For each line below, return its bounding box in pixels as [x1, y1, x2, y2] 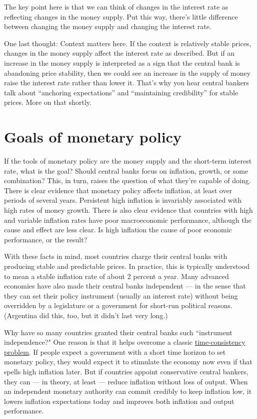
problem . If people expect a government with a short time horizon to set [4, 346, 226, 357]
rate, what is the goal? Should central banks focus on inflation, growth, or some [4, 165, 248, 176]
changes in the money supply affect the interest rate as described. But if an [4, 48, 235, 58]
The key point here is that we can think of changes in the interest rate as [4, 2, 228, 12]
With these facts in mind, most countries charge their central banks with [4, 251, 227, 261]
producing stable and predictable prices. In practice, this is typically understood [4, 261, 250, 271]
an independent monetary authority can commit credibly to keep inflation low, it [4, 386, 252, 396]
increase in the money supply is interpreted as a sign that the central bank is [4, 57, 240, 68]
